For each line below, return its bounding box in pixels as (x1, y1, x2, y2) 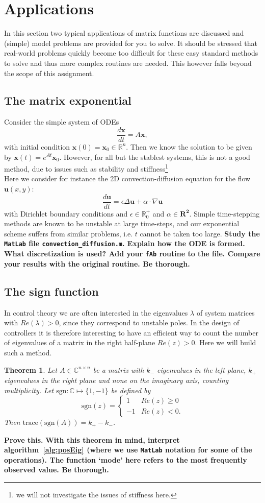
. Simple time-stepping (189, 208, 260, 219)
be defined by (111, 385, 151, 395)
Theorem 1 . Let (4, 364, 58, 375)
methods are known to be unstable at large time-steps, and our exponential (4, 218, 240, 229)
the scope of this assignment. (4, 67, 94, 78)
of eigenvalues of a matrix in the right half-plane (4, 337, 155, 348)
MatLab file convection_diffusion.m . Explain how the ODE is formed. (4, 238, 245, 249)
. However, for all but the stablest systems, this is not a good (59, 151, 250, 162)
